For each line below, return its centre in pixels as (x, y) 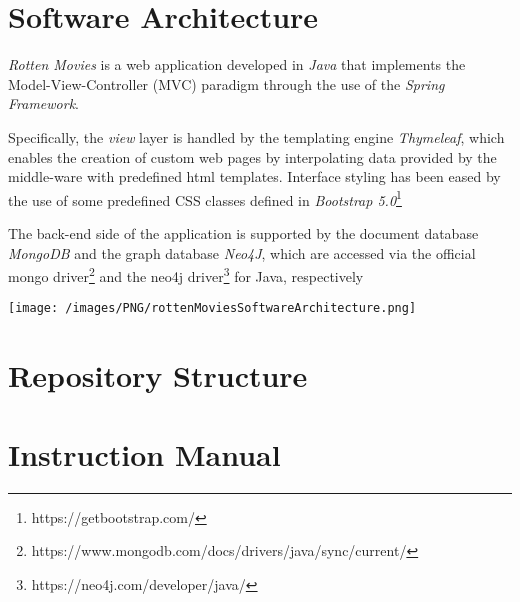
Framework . (44, 103)
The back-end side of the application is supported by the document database (243, 232)
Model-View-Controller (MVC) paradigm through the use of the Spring (226, 83)
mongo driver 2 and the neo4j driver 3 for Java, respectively (186, 274)
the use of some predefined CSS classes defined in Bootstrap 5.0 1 (205, 198)
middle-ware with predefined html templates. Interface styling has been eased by (254, 176)
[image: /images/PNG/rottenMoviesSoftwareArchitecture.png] (212, 308)
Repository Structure (158, 375)
